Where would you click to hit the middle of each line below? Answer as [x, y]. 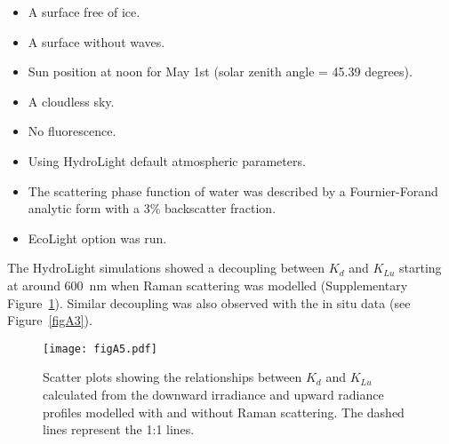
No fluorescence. [72, 131]
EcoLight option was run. [97, 238]
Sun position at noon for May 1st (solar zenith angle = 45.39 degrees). [220, 71]
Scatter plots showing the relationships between [172, 377]
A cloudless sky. [71, 101]
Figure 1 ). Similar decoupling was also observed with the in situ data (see [209, 302]
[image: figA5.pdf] [100, 349]
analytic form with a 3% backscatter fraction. [152, 208]
